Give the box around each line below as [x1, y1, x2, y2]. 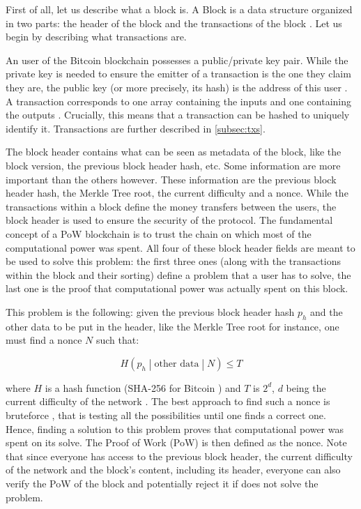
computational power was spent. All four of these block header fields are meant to [6, 240, 355, 254]
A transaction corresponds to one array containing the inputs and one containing [6, 93, 351, 108]
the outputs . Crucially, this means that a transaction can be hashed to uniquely [6, 107, 350, 122]
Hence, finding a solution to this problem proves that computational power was [6, 421, 344, 436]
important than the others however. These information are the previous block [6, 172, 337, 186]
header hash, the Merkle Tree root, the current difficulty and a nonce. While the [6, 185, 348, 200]
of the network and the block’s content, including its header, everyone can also [6, 462, 341, 477]
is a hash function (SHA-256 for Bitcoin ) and [45, 380, 241, 395]
